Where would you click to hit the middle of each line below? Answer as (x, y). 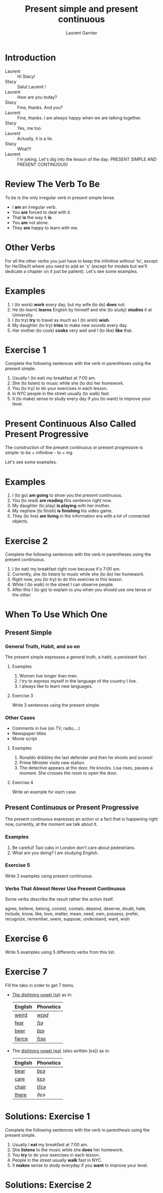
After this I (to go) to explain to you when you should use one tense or (82, 590)
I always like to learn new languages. (56, 686)
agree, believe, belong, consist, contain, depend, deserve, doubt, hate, (76, 909)
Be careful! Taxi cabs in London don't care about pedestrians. (74, 847)
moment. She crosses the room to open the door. (68, 773)
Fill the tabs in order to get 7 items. (40, 985)
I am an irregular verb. (34, 207)
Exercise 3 (23, 696)
